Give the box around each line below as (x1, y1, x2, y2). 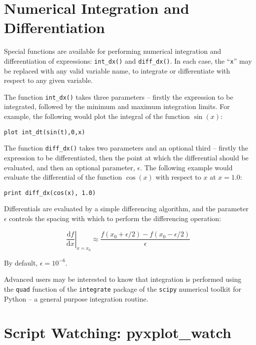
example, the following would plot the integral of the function (4, 111, 190, 121)
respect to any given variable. (4, 75, 93, 85)
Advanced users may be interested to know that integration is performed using (4, 274, 242, 284)
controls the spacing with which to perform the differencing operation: (9, 213, 221, 223)
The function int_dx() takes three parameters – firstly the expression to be (4, 91, 233, 102)
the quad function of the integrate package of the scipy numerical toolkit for (4, 283, 241, 294)
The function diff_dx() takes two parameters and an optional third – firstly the (4, 143, 248, 153)
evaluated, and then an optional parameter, (4, 162, 135, 172)
